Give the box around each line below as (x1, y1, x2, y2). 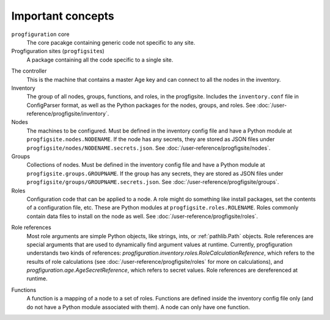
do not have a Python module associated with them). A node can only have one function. (26, 303, 251, 311)
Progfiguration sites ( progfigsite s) (11, 48, 105, 55)
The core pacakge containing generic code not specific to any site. (26, 38, 196, 46)
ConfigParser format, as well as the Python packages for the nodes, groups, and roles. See (26, 101, 256, 109)
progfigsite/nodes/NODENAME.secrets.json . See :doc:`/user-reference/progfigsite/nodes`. (26, 144, 271, 151)
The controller (11, 67, 47, 75)
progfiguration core (11, 31, 70, 38)
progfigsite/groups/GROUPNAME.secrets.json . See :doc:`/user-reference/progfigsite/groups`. (26, 178, 279, 186)
